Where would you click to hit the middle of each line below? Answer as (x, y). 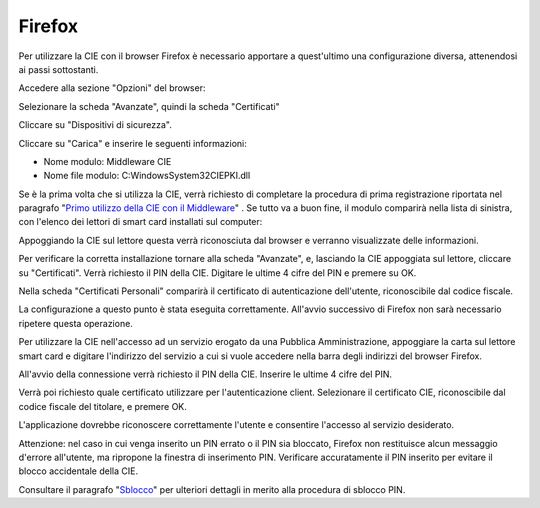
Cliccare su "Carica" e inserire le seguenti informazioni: (132, 143)
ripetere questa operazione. (76, 323)
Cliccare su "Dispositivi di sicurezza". (95, 125)
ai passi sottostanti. (58, 69)
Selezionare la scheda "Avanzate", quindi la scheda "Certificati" (149, 106)
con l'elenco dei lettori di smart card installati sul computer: (140, 222)
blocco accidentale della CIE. (78, 471)
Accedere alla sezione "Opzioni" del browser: (112, 88)
